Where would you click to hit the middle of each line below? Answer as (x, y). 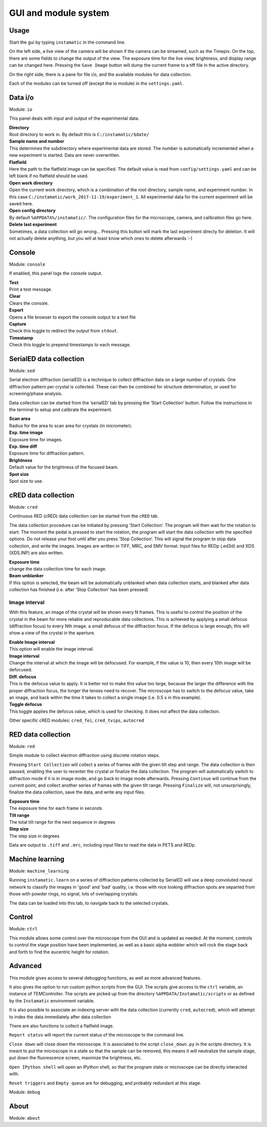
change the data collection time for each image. (58, 568)
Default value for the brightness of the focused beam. (64, 467)
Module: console (27, 264)
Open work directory (31, 183)
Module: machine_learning (39, 871)
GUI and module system (59, 13)
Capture (18, 324)
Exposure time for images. (36, 439)
